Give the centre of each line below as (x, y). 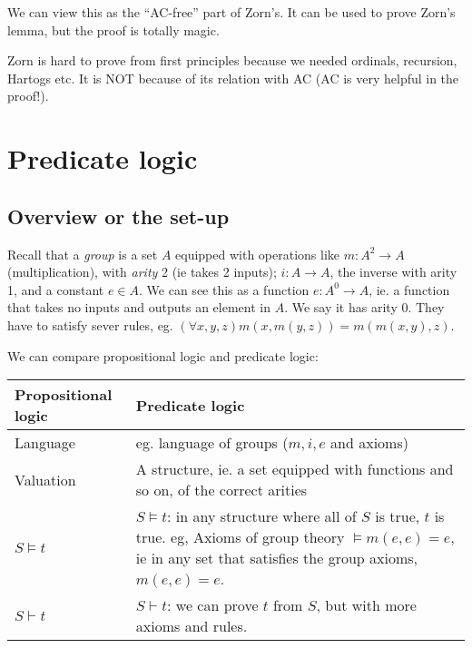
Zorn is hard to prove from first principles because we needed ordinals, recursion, (232, 60)
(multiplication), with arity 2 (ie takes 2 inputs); (142, 272)
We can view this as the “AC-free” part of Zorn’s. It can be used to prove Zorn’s (231, 12)
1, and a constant (56, 289)
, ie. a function (409, 289)
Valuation (45, 479)
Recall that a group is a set (83, 254)
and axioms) (369, 443)
